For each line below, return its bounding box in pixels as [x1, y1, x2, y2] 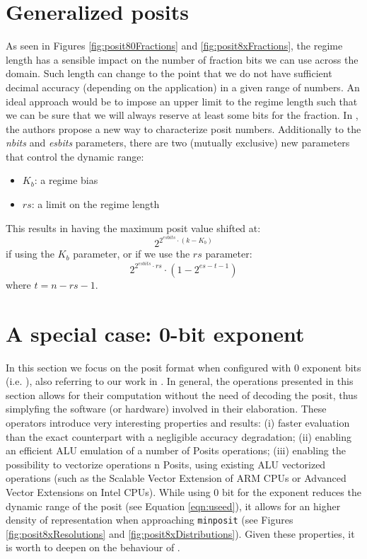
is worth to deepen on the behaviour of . [6, 540, 180, 555]
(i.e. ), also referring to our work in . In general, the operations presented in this [6, 374, 354, 388]
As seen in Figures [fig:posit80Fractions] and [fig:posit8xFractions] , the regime [6, 38, 343, 53]
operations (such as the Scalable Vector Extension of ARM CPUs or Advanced [6, 471, 346, 485]
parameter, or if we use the [73, 246, 190, 261]
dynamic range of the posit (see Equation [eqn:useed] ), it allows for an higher [6, 498, 341, 513]
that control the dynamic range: [6, 149, 144, 163]
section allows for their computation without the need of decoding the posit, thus [6, 387, 358, 402]
